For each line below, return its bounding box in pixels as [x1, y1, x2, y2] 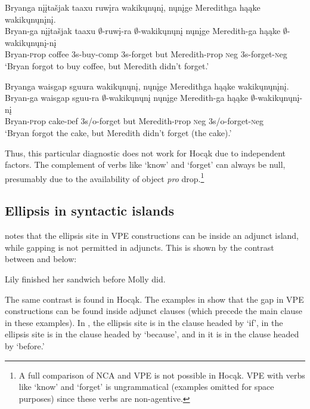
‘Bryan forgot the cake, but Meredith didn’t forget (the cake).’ [5, 126, 232, 139]
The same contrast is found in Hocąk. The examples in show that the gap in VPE [5, 293, 304, 305]
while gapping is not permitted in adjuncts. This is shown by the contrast [5, 241, 274, 253]
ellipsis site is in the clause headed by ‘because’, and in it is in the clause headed [5, 328, 299, 340]
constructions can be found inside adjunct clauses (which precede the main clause [5, 305, 303, 317]
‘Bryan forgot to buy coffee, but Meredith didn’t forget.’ [5, 59, 209, 72]
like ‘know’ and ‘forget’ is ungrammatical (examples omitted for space [18, 380, 274, 393]
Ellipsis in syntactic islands [5, 201, 175, 220]
